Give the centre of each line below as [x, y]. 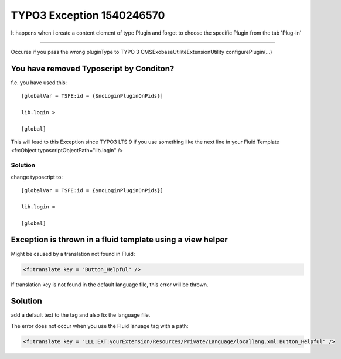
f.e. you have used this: [39, 83]
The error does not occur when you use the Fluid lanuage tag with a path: [100, 326]
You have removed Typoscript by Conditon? [93, 68]
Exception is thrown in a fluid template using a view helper [119, 240]
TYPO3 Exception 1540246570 [88, 15]
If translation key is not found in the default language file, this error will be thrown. [110, 285]
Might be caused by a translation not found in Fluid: [73, 254]
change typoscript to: [37, 177]
